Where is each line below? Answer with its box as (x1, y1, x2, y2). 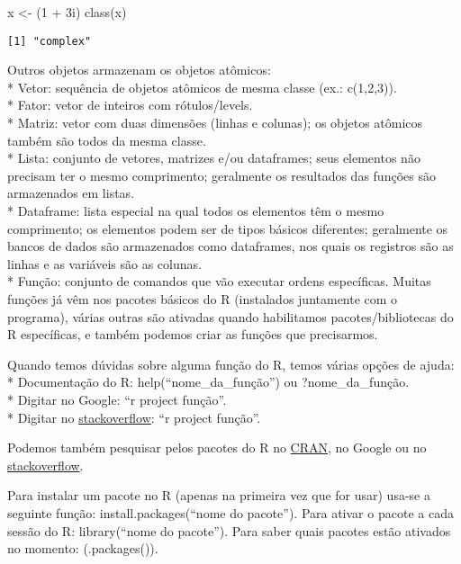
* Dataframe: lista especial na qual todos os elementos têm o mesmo (7, 201, 384, 219)
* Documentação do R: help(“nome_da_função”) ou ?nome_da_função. (7, 372, 410, 391)
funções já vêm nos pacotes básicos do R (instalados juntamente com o (7, 289, 398, 308)
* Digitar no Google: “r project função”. (7, 389, 227, 408)
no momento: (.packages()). (7, 539, 158, 558)
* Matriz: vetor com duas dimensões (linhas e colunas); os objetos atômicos (7, 113, 423, 132)
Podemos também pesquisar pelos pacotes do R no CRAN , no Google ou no (7, 438, 427, 457)
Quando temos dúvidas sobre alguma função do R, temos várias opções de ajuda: (7, 354, 455, 373)
